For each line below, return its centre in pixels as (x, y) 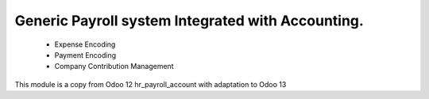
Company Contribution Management (114, 67)
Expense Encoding (85, 44)
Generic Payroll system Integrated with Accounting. (189, 21)
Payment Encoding (85, 55)
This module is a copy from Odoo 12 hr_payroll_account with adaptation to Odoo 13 (151, 84)
